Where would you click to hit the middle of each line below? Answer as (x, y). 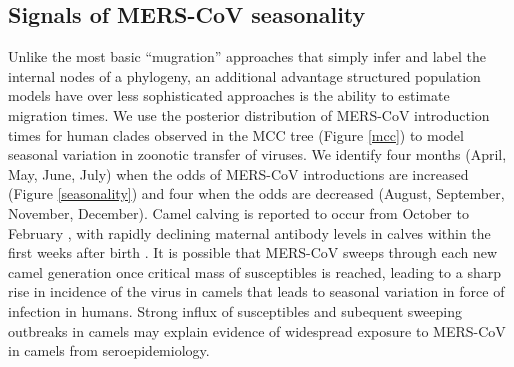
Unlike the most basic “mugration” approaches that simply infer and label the (247, 56)
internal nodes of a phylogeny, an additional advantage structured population (244, 75)
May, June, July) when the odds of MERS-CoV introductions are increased (238, 173)
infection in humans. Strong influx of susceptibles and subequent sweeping (235, 310)
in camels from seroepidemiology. (109, 350)
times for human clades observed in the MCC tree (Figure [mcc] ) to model (236, 134)
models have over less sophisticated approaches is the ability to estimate (229, 95)
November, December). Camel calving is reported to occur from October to (238, 212)
